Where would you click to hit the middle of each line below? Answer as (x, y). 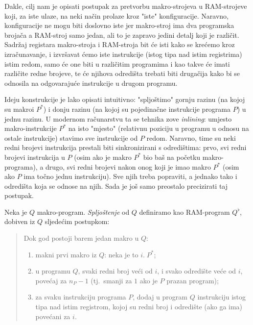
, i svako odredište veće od (197, 271)
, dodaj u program (160, 297)
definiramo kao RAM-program (184, 212)
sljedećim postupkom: (77, 221)
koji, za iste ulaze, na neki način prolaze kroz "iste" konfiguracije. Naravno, (117, 15)
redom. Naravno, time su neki (191, 137)
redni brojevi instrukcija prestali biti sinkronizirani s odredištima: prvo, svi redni (126, 147)
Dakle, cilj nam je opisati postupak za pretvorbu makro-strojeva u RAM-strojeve (126, 6)
